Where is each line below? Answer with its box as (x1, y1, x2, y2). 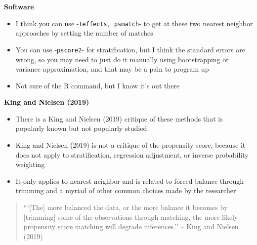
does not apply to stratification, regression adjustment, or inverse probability (15, 149, 249, 160)
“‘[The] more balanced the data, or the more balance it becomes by (23, 202, 228, 212)
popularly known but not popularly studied (15, 123, 147, 133)
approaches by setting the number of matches (15, 28, 153, 38)
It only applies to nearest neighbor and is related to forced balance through (15, 175, 244, 186)
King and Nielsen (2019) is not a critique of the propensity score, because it (15, 140, 246, 150)
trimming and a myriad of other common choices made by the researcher (15, 185, 236, 196)
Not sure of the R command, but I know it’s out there (15, 80, 180, 90)
